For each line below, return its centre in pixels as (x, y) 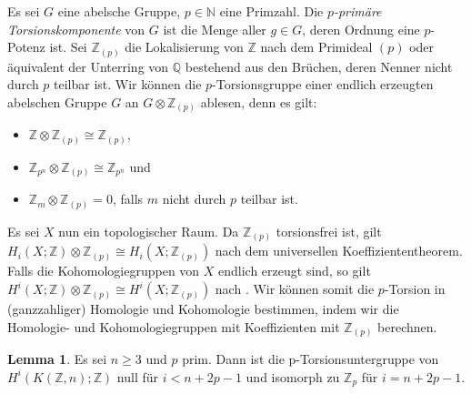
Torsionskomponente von (76, 29)
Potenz (26, 47)
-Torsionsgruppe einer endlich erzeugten (323, 84)
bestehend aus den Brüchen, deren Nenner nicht (319, 66)
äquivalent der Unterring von (88, 66)
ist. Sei (68, 47)
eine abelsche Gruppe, (119, 11)
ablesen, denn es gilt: (259, 101)
